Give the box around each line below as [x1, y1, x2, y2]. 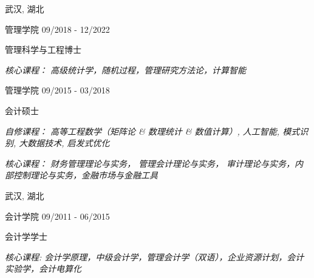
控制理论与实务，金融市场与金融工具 [13, 169, 158, 181]
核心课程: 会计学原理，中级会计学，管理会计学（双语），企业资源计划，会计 [5, 250, 304, 263]
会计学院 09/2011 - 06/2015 [5, 209, 110, 222]
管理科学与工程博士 [5, 43, 81, 56]
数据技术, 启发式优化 [27, 137, 110, 149]
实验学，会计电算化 [5, 262, 81, 275]
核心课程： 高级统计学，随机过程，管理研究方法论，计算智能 [5, 63, 247, 76]
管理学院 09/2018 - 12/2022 [5, 22, 110, 35]
